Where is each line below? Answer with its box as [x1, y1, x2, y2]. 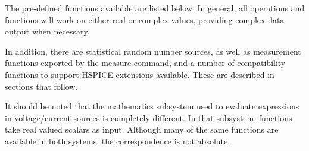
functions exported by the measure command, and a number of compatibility [5, 56, 286, 69]
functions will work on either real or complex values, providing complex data [5, 13, 285, 26]
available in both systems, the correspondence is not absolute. [5, 134, 230, 147]
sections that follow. [5, 80, 78, 92]
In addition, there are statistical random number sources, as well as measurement [5, 45, 301, 57]
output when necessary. [5, 25, 90, 37]
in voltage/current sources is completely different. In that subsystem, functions [5, 111, 292, 124]
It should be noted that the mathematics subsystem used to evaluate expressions [5, 100, 299, 112]
